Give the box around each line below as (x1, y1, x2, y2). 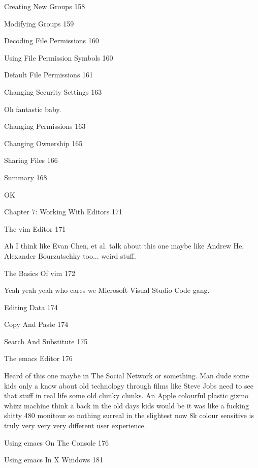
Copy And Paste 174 (4, 319, 69, 329)
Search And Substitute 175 (4, 336, 88, 346)
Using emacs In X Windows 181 (4, 454, 104, 465)
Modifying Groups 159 (4, 18, 74, 29)
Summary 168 (4, 172, 47, 182)
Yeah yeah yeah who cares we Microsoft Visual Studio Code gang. (4, 285, 210, 295)
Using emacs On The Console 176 (4, 437, 109, 448)
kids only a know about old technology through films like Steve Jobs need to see (4, 380, 253, 391)
